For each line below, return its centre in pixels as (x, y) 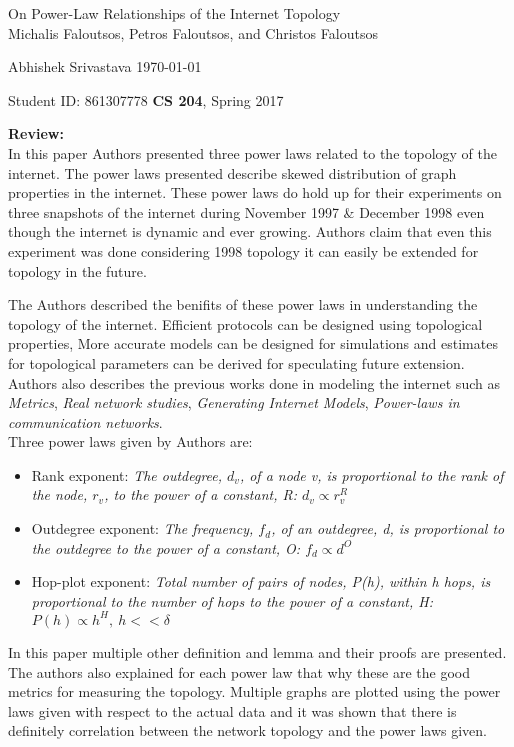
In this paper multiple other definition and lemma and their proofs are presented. (257, 651)
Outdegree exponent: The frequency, (142, 528)
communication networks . (85, 421)
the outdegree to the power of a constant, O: (166, 547)
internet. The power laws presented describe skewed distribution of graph (232, 172)
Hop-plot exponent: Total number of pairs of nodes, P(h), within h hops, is (261, 581)
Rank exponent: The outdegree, (127, 474)
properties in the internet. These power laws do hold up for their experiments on (255, 192)
